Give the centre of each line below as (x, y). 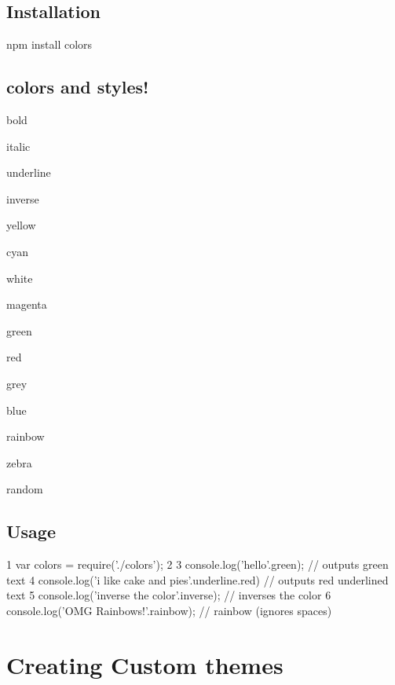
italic (18, 146)
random (25, 489)
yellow (21, 225)
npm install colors (49, 44)
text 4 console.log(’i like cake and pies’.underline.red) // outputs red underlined (197, 579)
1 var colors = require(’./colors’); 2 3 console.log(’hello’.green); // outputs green (197, 564)
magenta (27, 304)
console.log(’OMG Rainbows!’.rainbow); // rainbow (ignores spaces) (169, 610)
